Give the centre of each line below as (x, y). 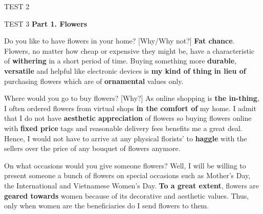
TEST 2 (17, 6)
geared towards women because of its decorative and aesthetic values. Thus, (127, 195)
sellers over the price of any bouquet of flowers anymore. (92, 148)
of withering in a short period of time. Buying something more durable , (120, 61)
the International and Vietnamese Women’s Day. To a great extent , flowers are (132, 185)
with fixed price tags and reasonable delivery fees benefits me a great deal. (123, 128)
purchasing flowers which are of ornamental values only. (94, 81)
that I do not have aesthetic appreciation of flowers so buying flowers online (128, 118)
